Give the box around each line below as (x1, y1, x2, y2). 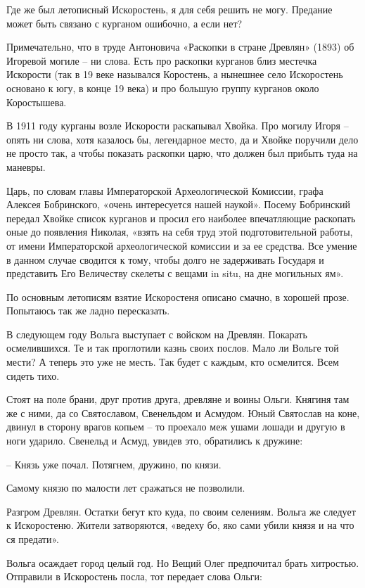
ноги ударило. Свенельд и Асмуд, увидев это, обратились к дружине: (6, 433, 303, 448)
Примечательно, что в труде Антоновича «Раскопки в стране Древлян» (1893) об (6, 39, 354, 54)
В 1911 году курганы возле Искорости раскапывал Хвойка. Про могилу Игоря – (6, 118, 349, 133)
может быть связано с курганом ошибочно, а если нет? (6, 15, 243, 30)
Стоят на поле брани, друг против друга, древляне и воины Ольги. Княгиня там (6, 392, 350, 407)
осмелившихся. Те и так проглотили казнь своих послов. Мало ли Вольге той (6, 340, 339, 355)
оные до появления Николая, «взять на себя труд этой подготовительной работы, (6, 224, 353, 239)
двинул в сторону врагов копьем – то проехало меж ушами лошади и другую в (6, 419, 345, 434)
